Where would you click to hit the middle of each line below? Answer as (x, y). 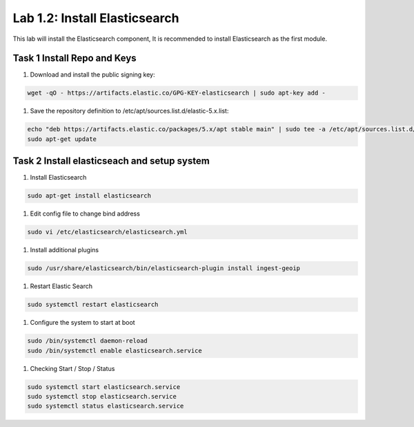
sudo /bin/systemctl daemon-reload (87, 341)
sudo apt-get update (62, 139)
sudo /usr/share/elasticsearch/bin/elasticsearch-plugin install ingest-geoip (164, 268)
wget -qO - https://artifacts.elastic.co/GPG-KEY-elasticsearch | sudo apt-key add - (176, 93)
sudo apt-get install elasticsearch (89, 196)
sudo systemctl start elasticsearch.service (104, 387)
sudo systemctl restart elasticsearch (93, 305)
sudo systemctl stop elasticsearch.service (102, 396)
